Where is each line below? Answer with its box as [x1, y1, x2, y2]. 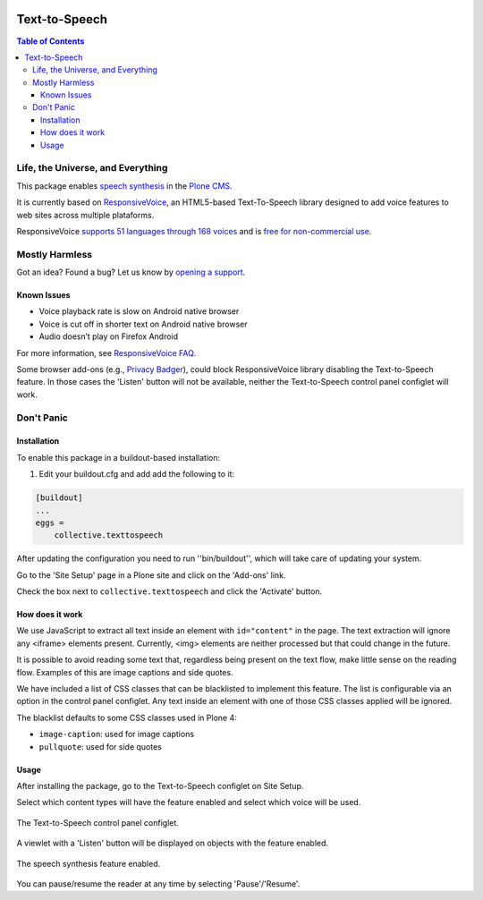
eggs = [35, 517, 64, 528]
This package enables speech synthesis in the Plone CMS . [16, 180, 233, 191]
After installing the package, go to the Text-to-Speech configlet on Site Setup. [16, 781, 304, 791]
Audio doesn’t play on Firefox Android [38, 331, 179, 342]
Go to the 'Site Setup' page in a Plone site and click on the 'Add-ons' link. [16, 569, 286, 581]
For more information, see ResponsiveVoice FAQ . [16, 347, 197, 358]
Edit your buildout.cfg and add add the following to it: [38, 469, 235, 480]
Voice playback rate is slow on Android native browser [38, 306, 240, 317]
